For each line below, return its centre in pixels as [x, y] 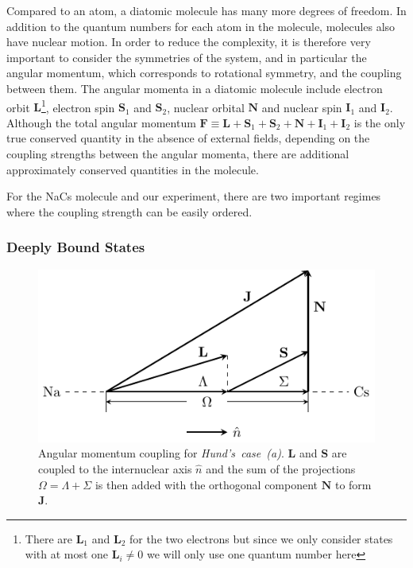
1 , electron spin [78, 106]
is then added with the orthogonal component [206, 484]
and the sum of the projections [281, 468]
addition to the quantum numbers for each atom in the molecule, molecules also [201, 26]
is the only [380, 122]
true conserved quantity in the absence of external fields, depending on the [188, 138]
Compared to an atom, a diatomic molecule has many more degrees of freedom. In [206, 10]
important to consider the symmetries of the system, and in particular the [187, 57]
